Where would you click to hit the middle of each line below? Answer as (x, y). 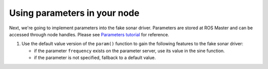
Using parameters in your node (74, 13)
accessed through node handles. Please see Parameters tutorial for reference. (89, 34)
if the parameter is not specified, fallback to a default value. (95, 58)
